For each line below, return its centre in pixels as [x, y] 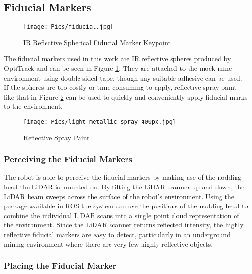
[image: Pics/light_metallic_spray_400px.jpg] [100, 122]
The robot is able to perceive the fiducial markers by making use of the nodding [123, 177]
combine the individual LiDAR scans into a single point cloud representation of [122, 215]
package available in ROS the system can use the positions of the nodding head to [126, 206]
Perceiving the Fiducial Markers [68, 159]
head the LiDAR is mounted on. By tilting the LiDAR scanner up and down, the [124, 187]
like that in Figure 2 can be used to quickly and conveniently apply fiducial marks [126, 96]
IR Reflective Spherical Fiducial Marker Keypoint [97, 42]
